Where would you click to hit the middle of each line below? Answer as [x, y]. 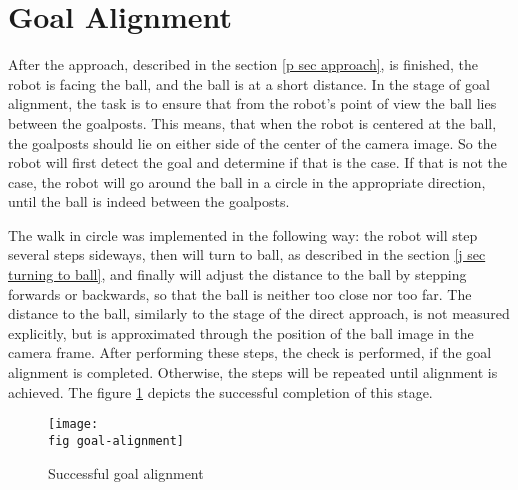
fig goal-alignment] [116, 440]
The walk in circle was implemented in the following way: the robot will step [243, 234]
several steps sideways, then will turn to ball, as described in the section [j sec [247, 254]
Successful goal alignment [126, 472]
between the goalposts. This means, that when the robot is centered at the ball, [252, 122]
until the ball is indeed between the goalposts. [149, 201]
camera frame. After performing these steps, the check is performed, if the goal [250, 352]
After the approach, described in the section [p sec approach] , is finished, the [243, 64]
